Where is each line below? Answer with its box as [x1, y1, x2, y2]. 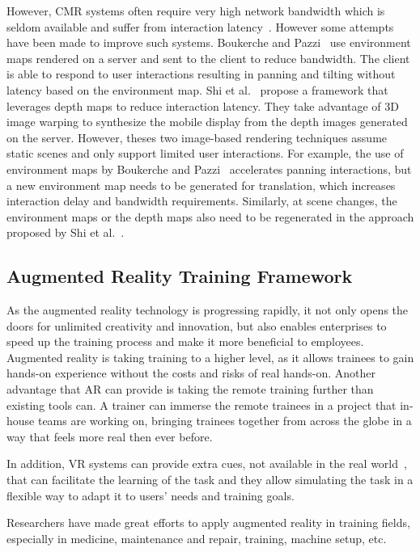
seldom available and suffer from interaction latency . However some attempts [6, 18, 394, 35]
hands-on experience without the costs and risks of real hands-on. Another [6, 364, 376, 381]
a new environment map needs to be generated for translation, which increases [6, 176, 396, 193]
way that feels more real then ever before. [6, 428, 213, 445]
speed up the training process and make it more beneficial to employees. [6, 333, 364, 350]
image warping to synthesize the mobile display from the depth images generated [6, 113, 408, 130]
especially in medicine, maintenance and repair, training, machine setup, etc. [6, 529, 387, 546]
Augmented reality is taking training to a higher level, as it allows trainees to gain [6, 348, 414, 365]
